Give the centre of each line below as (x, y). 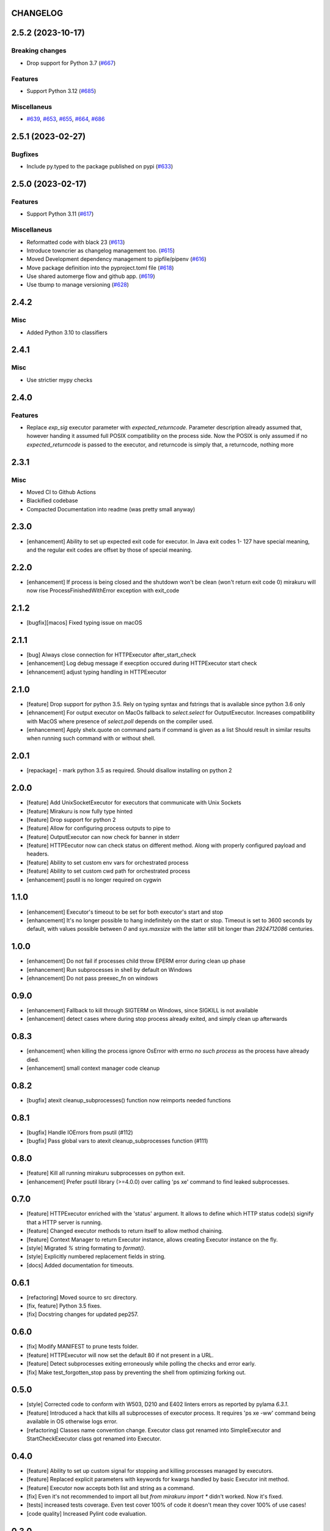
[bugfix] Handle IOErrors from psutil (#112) (80, 1132)
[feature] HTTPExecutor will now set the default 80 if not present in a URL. (120, 1355)
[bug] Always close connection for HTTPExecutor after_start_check (112, 655)
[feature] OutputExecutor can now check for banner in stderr (103, 837)
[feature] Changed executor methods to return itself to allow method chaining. (125, 1231)
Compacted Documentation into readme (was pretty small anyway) (111, 509)
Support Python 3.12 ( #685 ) (61, 91)
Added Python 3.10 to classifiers (67, 332)
